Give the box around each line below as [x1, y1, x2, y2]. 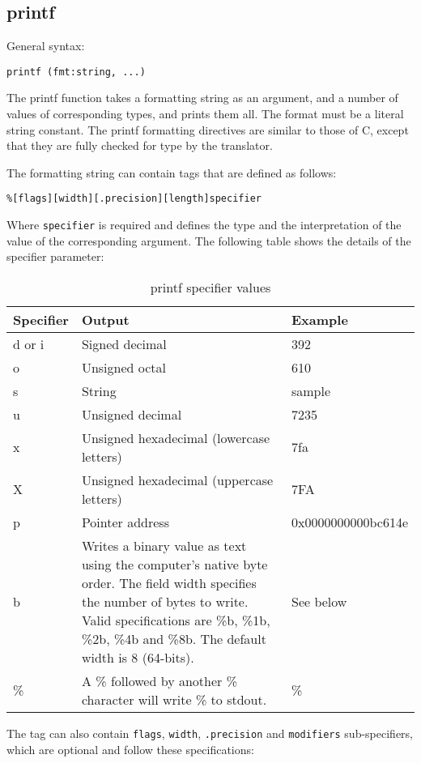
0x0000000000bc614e [291, 512, 408, 531]
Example [291, 309, 348, 329]
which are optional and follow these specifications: [6, 740, 254, 757]
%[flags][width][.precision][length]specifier [6, 193, 262, 205]
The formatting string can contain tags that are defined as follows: [6, 164, 337, 181]
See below [291, 591, 347, 611]
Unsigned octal [81, 357, 167, 377]
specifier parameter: [6, 248, 104, 265]
